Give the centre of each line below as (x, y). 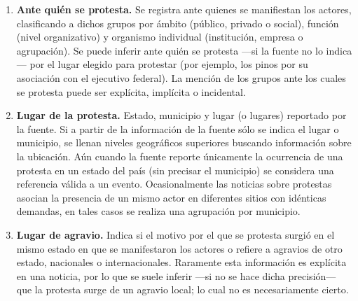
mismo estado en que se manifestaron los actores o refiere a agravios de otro (179, 248)
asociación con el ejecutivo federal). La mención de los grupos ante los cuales (181, 77)
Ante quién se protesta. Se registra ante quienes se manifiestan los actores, (184, 9)
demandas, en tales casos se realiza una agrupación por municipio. (158, 211)
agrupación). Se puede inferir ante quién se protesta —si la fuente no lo (170, 50)
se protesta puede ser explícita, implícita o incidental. (131, 91)
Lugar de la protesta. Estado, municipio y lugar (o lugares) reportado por (181, 115)
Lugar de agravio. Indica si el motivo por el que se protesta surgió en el (175, 234)
